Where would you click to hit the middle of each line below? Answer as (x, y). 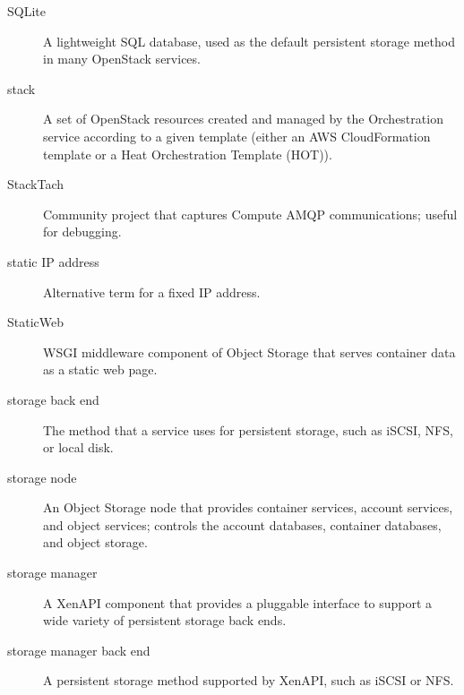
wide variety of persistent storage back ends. (165, 620)
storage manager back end (79, 650)
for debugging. (82, 232)
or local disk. (78, 447)
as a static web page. (100, 369)
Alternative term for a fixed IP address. (152, 292)
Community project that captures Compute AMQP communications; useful (250, 214)
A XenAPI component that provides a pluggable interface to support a (238, 602)
